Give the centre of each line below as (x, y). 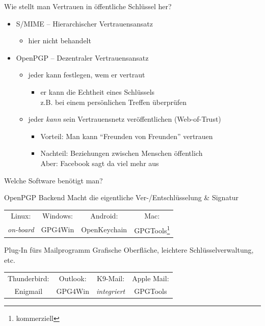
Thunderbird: (29, 278)
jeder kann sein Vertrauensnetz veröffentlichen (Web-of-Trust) (125, 119)
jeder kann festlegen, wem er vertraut (87, 75)
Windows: (58, 216)
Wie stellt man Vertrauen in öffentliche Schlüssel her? (88, 6)
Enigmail (29, 291)
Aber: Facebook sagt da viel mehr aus (100, 163)
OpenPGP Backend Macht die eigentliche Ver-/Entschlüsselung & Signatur (122, 197)
